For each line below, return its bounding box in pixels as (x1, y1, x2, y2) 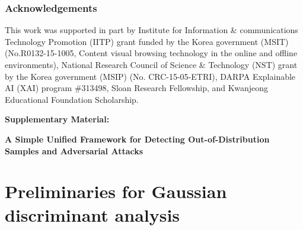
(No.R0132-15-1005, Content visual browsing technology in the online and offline (5, 47, 298, 59)
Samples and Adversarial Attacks (5, 144, 143, 157)
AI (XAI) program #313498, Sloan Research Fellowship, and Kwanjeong (5, 82, 268, 94)
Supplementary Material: (5, 113, 110, 125)
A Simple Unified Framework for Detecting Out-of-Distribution (5, 132, 270, 145)
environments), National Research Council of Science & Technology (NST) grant (5, 59, 298, 70)
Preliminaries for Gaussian (5, 179, 227, 203)
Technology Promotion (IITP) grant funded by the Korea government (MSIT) (5, 35, 289, 47)
